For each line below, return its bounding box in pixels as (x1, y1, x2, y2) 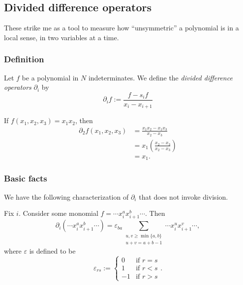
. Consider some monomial (18, 208, 98, 218)
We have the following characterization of (4, 191, 129, 202)
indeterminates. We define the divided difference (88, 72, 233, 82)
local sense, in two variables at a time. (4, 32, 119, 42)
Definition (4, 53, 44, 65)
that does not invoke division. (139, 191, 228, 202)
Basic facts (4, 172, 47, 184)
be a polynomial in (22, 72, 79, 82)
